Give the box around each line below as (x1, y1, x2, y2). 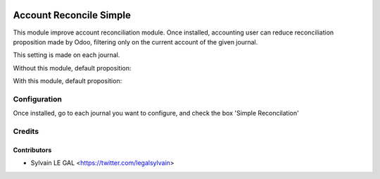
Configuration (13, 94, 63, 104)
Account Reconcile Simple (13, 9, 132, 21)
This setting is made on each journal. (13, 51, 120, 59)
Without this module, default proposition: (13, 63, 132, 72)
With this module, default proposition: (13, 77, 122, 85)
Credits (13, 126, 39, 136)
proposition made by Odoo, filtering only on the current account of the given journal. (13, 37, 258, 46)
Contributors (13, 145, 52, 154)
